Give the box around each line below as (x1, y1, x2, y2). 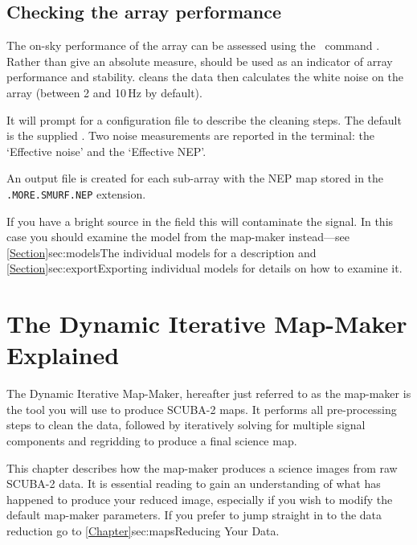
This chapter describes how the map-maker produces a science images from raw (6, 459, 398, 476)
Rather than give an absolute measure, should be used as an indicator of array (6, 52, 393, 69)
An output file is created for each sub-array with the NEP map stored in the (6, 170, 384, 186)
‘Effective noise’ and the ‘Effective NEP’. (6, 142, 206, 159)
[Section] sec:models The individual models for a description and (6, 244, 317, 260)
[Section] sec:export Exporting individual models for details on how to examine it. (6, 260, 403, 277)
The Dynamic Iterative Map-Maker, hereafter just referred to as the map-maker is (6, 385, 411, 402)
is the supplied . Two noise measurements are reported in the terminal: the (6, 127, 374, 144)
